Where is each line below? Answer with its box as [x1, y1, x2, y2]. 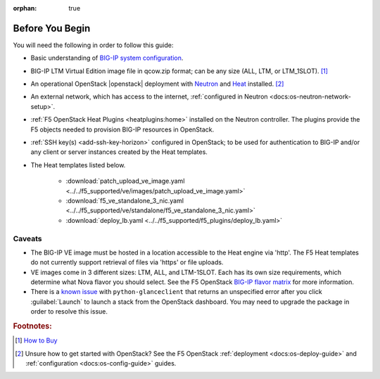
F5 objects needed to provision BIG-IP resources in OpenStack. [30, 125, 215, 134]
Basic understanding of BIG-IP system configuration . [30, 53, 184, 63]
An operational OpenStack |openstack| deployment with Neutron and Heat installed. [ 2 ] [30, 79, 284, 88]
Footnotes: [13, 321, 52, 331]
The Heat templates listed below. [30, 160, 126, 169]
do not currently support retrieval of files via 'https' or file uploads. [30, 258, 224, 266]
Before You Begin [13, 22, 91, 34]
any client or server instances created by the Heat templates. [30, 148, 208, 156]
